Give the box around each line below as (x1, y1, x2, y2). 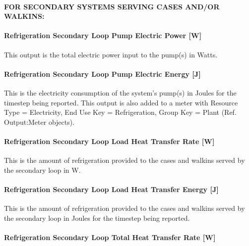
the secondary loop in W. (4, 164, 81, 175)
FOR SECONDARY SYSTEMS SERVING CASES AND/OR (4, 1, 220, 11)
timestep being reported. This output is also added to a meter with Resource (4, 97, 238, 107)
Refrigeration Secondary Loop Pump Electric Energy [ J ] (4, 68, 201, 79)
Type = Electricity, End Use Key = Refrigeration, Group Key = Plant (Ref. (4, 107, 237, 117)
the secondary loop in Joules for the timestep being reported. (4, 212, 190, 223)
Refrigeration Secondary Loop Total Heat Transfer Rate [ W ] (4, 232, 216, 242)
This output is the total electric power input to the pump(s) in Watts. (4, 49, 218, 59)
